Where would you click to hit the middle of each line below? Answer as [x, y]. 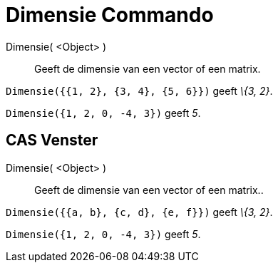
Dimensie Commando [110, 15]
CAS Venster [52, 140]
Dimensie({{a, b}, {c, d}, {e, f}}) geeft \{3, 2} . [139, 212]
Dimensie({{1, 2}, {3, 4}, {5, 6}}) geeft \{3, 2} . [139, 91]
